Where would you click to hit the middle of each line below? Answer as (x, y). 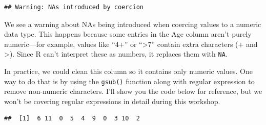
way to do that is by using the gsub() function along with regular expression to (129, 81)
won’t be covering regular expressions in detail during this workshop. (112, 101)
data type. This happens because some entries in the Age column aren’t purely (128, 34)
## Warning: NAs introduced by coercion (74, 7)
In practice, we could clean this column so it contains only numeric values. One (128, 71)
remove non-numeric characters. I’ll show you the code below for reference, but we (133, 91)
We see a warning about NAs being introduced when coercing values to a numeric (133, 24)
